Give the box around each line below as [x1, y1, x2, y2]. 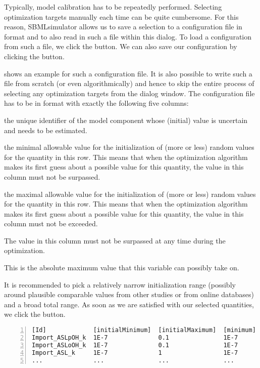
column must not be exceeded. [4, 218, 98, 229]
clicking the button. [4, 51, 65, 61]
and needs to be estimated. [4, 125, 87, 135]
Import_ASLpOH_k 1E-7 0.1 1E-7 [32, 334, 238, 341]
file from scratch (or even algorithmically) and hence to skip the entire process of [4, 78, 254, 89]
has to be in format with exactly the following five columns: [4, 98, 189, 108]
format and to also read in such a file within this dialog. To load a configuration [4, 31, 251, 42]
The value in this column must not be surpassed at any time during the [4, 235, 226, 246]
